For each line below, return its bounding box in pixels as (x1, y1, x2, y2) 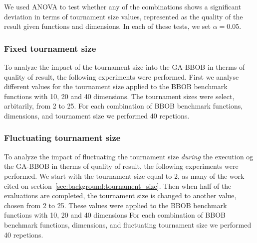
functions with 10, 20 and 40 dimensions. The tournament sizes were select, (4, 91, 235, 101)
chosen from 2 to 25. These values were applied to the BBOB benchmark (4, 200, 227, 210)
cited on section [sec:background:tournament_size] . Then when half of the (4, 180, 232, 191)
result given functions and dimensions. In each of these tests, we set (4, 21, 211, 31)
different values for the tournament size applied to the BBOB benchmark (4, 81, 228, 92)
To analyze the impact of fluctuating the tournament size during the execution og (4, 151, 254, 161)
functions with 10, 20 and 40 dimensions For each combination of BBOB (4, 210, 226, 220)
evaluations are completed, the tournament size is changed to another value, (4, 190, 237, 201)
